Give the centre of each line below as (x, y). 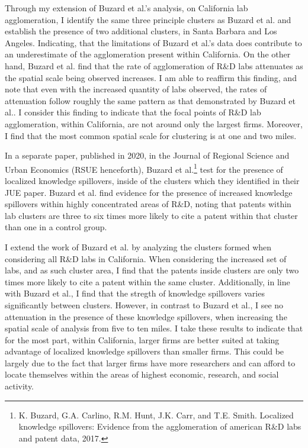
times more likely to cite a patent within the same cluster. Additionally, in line (147, 281)
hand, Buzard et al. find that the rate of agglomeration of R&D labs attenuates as (154, 65)
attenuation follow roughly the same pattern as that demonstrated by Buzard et (150, 100)
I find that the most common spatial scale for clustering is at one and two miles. (151, 135)
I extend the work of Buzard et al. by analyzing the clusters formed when (138, 246)
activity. (20, 386)
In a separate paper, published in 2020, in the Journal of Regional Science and (147, 155)
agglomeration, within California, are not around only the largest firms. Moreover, (154, 123)
